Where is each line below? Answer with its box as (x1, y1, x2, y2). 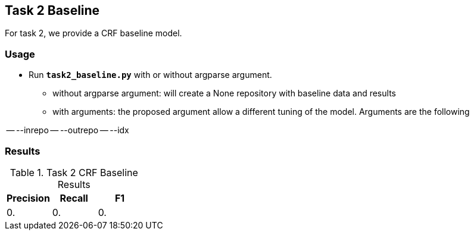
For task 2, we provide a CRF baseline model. (5, 28, 182, 39)
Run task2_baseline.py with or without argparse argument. (29, 70, 272, 80)
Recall (60, 192, 88, 204)
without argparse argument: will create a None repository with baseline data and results (52, 88, 396, 99)
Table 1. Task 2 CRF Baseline (10, 166, 138, 178)
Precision (7, 192, 50, 204)
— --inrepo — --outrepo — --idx (6, 125, 129, 136)
